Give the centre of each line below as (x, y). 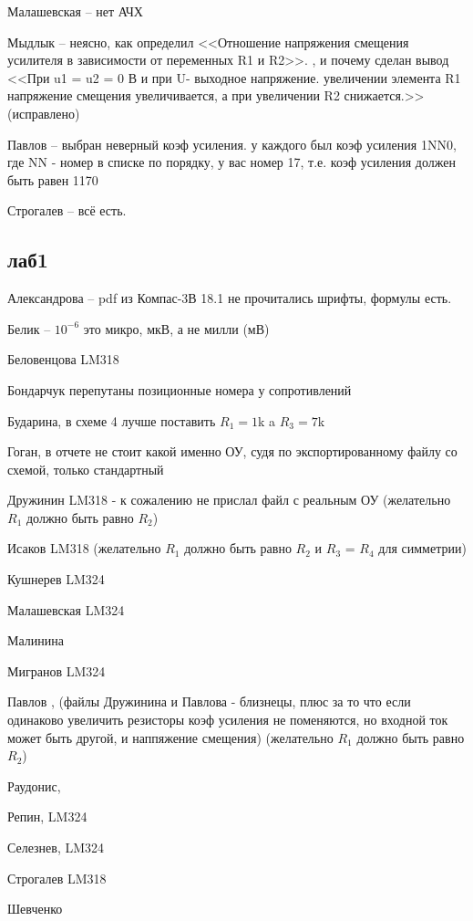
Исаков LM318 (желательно (84, 548)
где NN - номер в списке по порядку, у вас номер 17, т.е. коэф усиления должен (231, 162)
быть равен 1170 (53, 179)
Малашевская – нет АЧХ (75, 11)
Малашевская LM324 (66, 609)
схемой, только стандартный (86, 469)
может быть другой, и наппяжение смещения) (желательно (170, 737)
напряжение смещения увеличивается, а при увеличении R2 (174, 95)
